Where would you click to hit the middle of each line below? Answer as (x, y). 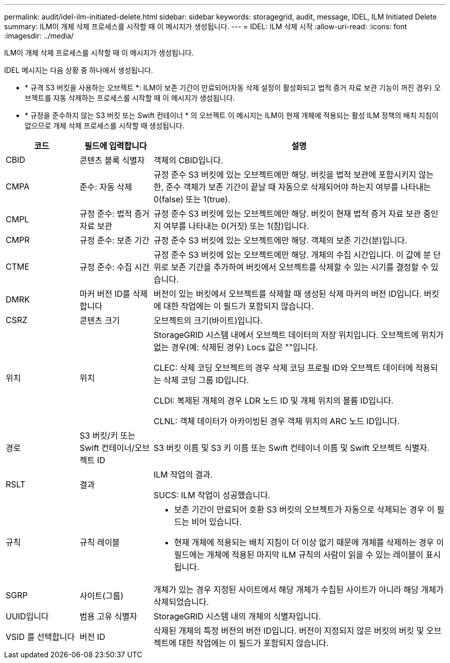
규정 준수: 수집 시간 (114, 267)
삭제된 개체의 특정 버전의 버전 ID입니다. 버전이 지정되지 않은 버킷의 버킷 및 (289, 631)
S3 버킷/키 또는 (107, 435)
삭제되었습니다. (181, 602)
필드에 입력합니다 (116, 146)
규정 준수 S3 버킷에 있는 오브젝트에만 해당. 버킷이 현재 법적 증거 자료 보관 (287, 214)
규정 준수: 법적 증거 (114, 214)
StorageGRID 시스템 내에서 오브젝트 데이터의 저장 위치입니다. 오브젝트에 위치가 (298, 335)
